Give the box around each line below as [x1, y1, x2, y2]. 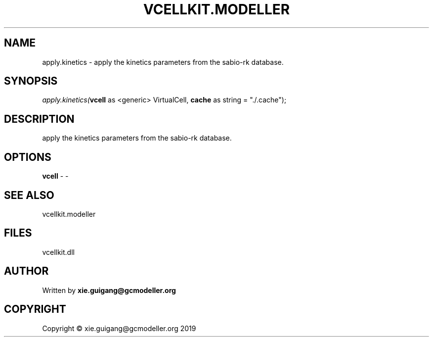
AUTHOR [4, 265, 49, 278]
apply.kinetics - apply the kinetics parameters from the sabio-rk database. [42, 57, 284, 66]
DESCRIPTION [4, 112, 75, 125]
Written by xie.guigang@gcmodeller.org [42, 286, 176, 294]
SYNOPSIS [4, 75, 58, 88]
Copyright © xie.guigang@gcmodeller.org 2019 [42, 324, 196, 333]
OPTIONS [4, 150, 51, 163]
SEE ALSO [4, 189, 54, 201]
